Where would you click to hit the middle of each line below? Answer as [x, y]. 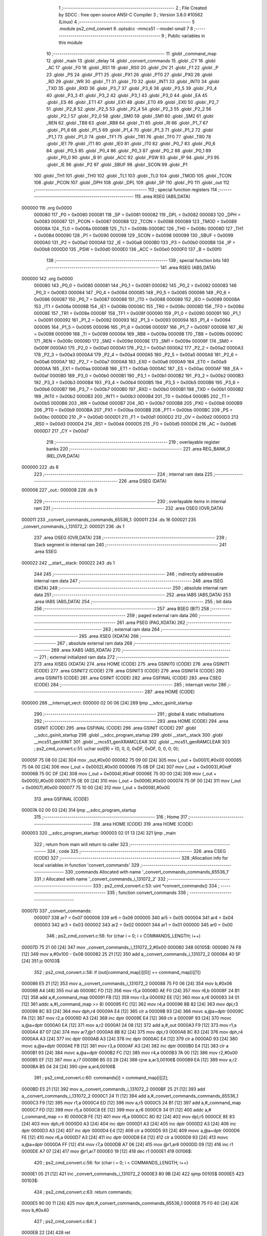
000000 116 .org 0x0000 [47, 208]
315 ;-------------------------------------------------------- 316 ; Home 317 [111, 817]
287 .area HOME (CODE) [170, 692]
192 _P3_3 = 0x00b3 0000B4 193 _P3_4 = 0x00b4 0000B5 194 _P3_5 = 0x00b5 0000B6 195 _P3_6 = [137, 382]
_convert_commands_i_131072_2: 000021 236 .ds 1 [73, 526]
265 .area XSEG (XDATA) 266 [109, 636]
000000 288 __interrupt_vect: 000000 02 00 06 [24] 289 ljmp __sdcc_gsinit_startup [107, 703]
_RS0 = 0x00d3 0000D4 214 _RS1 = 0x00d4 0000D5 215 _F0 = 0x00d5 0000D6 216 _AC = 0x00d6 [135, 424]
